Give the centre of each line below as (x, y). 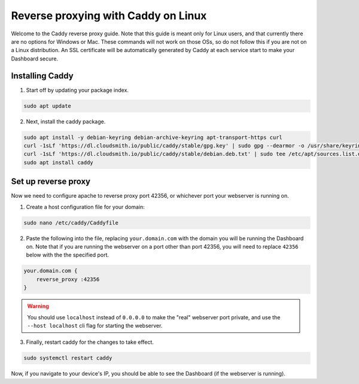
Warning (38, 306)
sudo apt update (48, 106)
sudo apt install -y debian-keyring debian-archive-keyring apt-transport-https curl (153, 137)
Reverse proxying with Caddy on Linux (109, 16)
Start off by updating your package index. (77, 90)
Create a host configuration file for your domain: (85, 207)
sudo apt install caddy (59, 162)
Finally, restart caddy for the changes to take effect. (90, 342)
